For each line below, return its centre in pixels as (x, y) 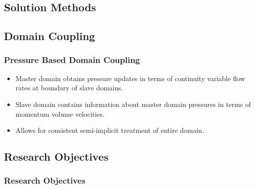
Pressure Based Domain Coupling (72, 60)
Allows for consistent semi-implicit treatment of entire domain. (110, 130)
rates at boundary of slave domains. (69, 88)
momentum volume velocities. (60, 114)
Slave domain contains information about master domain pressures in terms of (133, 104)
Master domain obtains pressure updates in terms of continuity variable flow (130, 78)
